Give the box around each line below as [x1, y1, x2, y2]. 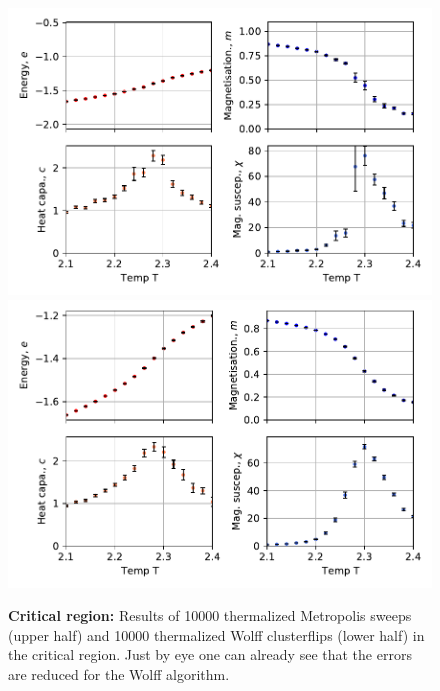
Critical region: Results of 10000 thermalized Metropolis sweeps [8, 605, 412, 626]
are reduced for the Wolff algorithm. [8, 663, 230, 684]
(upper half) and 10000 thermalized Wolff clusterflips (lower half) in [8, 624, 425, 645]
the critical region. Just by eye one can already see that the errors [8, 644, 412, 665]
